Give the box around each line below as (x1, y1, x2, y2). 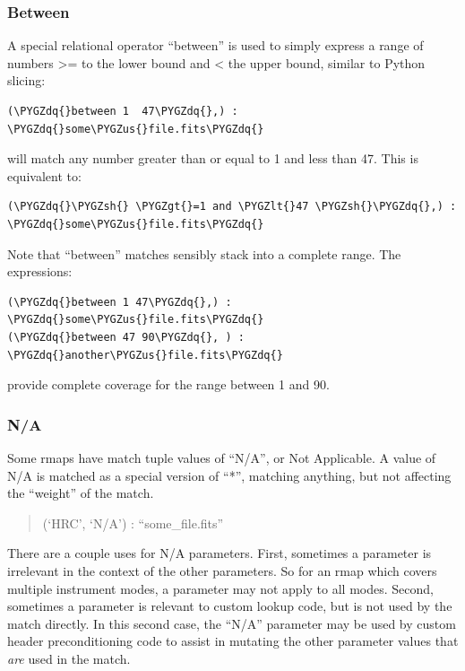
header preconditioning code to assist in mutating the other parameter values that (7, 632, 459, 650)
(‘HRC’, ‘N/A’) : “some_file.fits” (42, 513, 224, 532)
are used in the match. (7, 649, 131, 667)
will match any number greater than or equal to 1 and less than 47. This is (7, 149, 418, 168)
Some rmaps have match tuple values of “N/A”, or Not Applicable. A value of (7, 448, 436, 466)
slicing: (7, 71, 46, 90)
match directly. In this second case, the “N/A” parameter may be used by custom (7, 614, 456, 632)
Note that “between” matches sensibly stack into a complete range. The (7, 244, 401, 263)
